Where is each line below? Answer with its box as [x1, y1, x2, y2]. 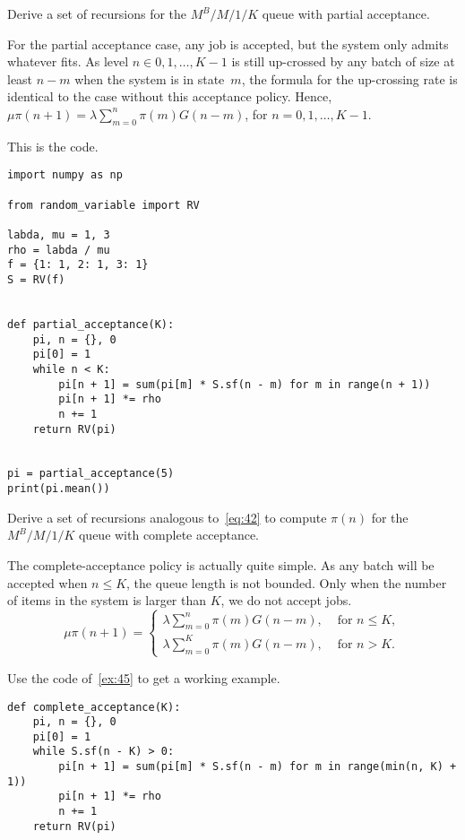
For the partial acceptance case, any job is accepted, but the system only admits [7, 34, 449, 53]
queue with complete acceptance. [78, 525, 259, 544]
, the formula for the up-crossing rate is [241, 69, 458, 88]
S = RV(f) [7, 273, 65, 286]
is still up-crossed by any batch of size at [231, 52, 455, 71]
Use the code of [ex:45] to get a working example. [7, 668, 280, 687]
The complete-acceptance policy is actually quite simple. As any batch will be [7, 555, 435, 574]
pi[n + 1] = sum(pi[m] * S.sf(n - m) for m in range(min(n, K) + [58, 760, 457, 774]
